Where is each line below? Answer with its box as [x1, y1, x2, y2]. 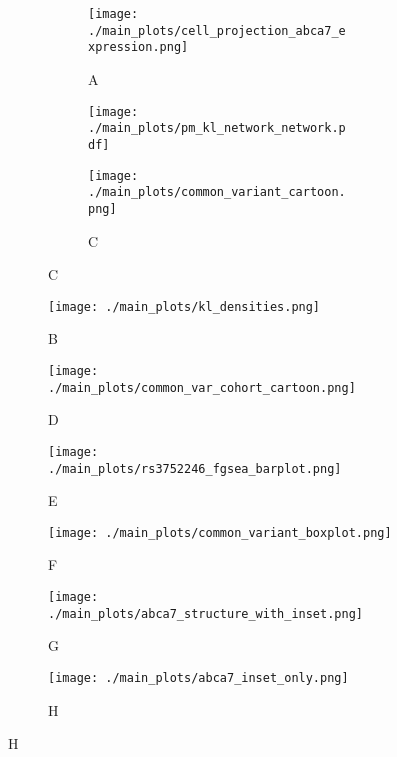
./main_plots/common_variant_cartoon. [88, 185, 346, 200]
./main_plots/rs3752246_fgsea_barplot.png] [48, 461, 342, 476]
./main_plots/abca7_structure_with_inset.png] [48, 606, 363, 621]
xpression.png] [88, 40, 189, 55]
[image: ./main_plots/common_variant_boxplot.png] [48, 525, 392, 540]
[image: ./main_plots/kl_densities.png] [48, 299, 321, 314]
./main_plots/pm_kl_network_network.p [88, 121, 346, 136]
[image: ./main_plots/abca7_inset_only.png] [48, 670, 349, 685]
